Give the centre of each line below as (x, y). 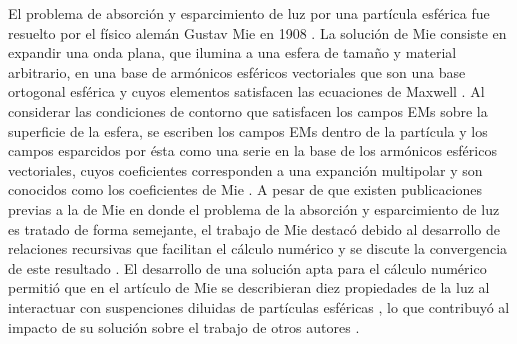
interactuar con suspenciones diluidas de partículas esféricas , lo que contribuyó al (259, 306)
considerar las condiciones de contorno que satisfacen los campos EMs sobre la (248, 110)
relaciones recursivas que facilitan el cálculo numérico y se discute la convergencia (258, 248)
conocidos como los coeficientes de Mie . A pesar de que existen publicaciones (245, 189)
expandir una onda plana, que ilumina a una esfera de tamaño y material (232, 52)
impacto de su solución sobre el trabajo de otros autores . (184, 326)
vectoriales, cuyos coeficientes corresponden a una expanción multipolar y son (245, 169)
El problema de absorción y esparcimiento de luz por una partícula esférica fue (249, 13)
